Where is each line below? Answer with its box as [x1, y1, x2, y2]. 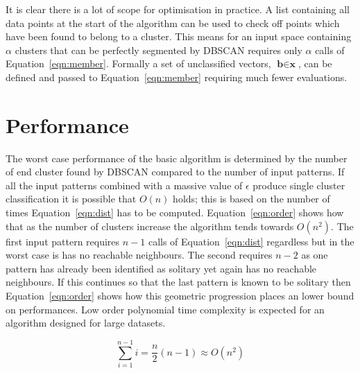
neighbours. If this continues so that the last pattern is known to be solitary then [6, 275, 351, 289]
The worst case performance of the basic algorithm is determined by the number [6, 150, 348, 165]
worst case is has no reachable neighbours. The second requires [6, 248, 273, 262]
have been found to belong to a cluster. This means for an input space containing [6, 29, 352, 44]
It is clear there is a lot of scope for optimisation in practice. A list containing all [6, 2, 350, 16]
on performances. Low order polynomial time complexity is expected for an [6, 302, 325, 316]
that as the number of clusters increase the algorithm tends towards [6, 218, 294, 233]
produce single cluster [252, 177, 345, 192]
